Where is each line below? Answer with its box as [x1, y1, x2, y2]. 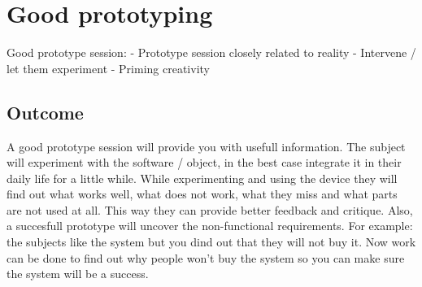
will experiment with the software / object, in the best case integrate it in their [7, 154, 402, 171]
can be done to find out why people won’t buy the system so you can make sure [7, 249, 405, 266]
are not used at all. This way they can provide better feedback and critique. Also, [7, 201, 413, 218]
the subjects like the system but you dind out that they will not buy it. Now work [7, 233, 416, 250]
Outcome [7, 99, 84, 124]
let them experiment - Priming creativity [7, 59, 210, 76]
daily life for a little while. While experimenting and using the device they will [7, 169, 398, 186]
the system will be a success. [7, 265, 149, 282]
